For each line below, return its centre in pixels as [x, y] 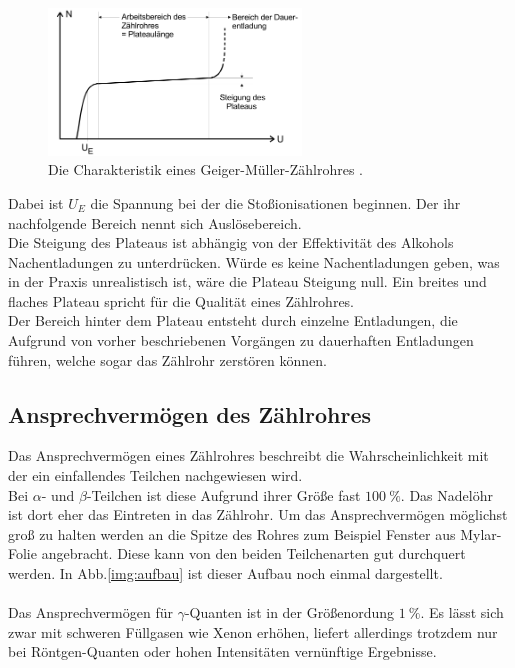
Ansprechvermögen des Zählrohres [190, 413]
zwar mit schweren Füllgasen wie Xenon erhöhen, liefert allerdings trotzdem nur [253, 631]
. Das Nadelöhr [446, 494]
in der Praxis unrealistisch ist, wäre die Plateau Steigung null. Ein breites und [247, 281]
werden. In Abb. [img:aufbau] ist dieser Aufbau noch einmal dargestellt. [225, 573]
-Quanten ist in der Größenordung [289, 612]
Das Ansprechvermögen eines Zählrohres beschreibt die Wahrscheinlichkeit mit [248, 455]
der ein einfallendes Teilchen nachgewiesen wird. [155, 475]
